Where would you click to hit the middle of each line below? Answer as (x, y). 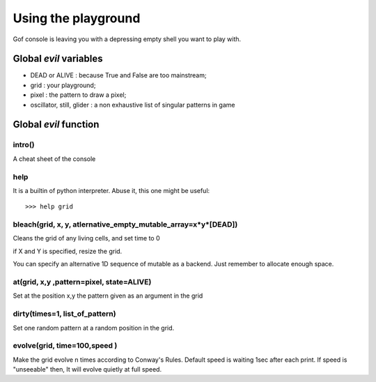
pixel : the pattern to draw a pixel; (78, 95)
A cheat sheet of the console (54, 159)
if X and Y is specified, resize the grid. (68, 251)
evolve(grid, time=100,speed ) (65, 346)
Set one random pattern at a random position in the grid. (94, 328)
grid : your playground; (63, 85)
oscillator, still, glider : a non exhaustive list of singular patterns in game (133, 105)
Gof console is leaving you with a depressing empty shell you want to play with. (127, 39)
